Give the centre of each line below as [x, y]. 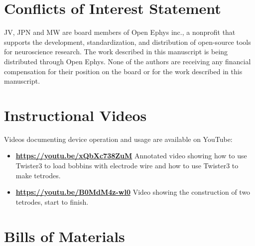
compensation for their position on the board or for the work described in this [123, 71]
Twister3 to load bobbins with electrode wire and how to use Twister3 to [127, 165]
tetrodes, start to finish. [52, 201]
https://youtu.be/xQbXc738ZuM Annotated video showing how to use [131, 156]
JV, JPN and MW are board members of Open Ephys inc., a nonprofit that [120, 32]
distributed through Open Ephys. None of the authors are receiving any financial [127, 61]
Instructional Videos [75, 115]
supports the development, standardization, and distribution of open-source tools [127, 42]
